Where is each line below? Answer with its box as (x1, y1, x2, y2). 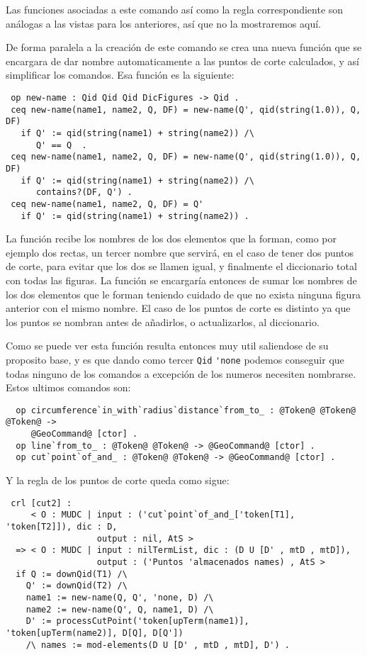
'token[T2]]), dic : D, (6, 521, 118, 532)
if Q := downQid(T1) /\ (16, 569, 128, 579)
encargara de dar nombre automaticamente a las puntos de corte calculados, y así (6, 53, 360, 68)
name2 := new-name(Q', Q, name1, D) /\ (26, 604, 214, 615)
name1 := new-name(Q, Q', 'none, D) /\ (26, 592, 214, 603)
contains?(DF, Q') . (35, 187, 132, 198)
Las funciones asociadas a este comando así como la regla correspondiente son (6, 2, 344, 16)
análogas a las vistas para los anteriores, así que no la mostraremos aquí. (6, 16, 321, 30)
